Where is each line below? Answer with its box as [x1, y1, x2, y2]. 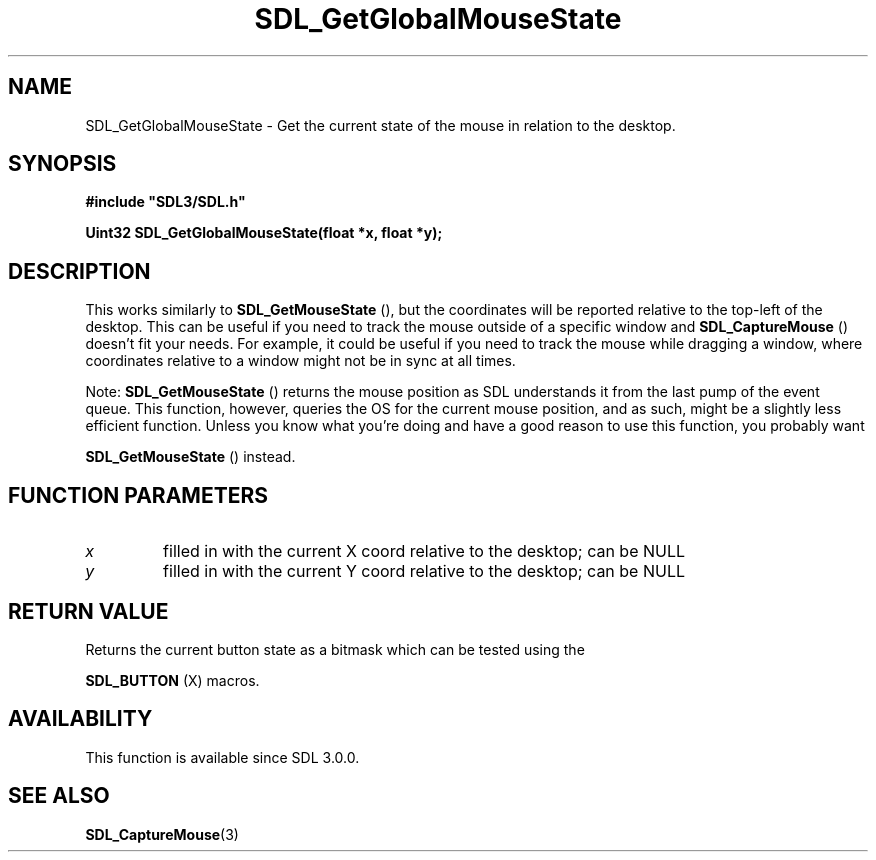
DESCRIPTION [8, 258, 151, 284]
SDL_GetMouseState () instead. [85, 448, 296, 466]
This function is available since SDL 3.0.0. [85, 748, 360, 766]
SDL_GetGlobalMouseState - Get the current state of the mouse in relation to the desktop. [85, 116, 676, 134]
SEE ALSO [8, 783, 110, 809]
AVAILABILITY [8, 706, 153, 732]
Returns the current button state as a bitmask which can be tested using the [85, 640, 585, 658]
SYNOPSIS [8, 151, 117, 177]
